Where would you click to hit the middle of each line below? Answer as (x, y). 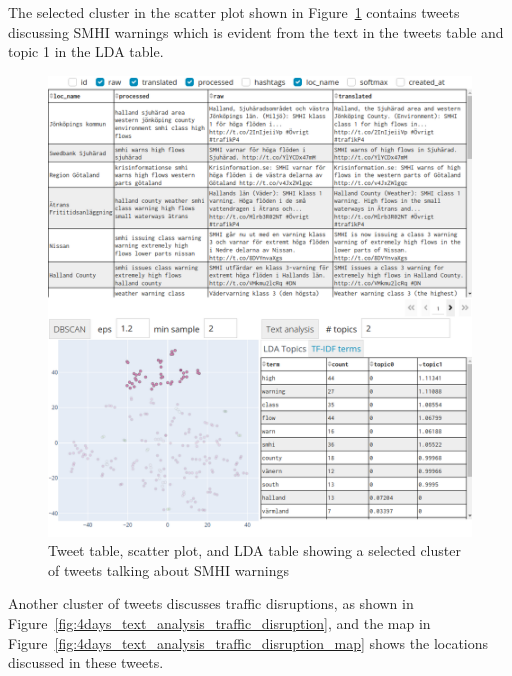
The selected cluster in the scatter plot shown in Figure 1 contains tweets (234, 12)
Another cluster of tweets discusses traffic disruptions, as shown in (211, 603)
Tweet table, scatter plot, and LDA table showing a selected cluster (254, 550)
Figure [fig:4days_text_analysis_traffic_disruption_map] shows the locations (248, 642)
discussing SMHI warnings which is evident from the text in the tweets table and (256, 31)
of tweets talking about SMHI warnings (168, 569)
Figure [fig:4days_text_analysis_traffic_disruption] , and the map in (219, 623)
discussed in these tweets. (86, 662)
